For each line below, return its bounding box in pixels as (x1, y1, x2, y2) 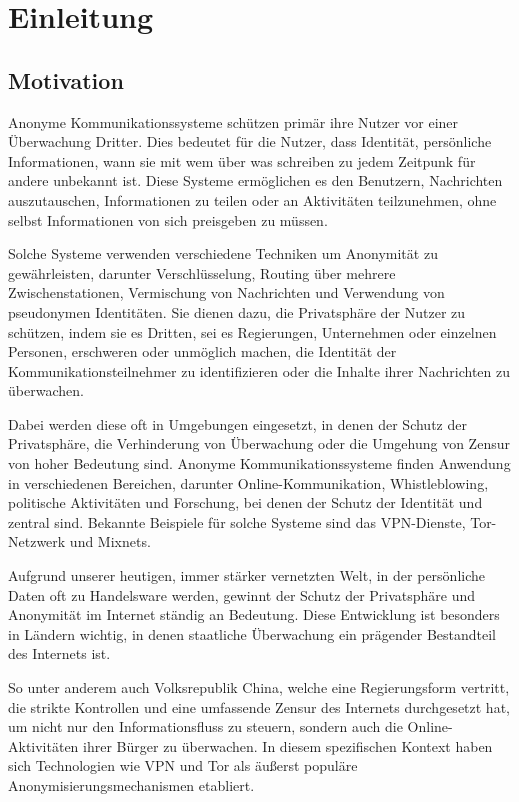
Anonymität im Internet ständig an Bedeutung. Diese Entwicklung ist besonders (8, 604, 500, 625)
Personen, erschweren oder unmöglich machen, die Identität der (8, 341, 397, 362)
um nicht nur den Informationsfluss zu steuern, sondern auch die (8, 716, 403, 737)
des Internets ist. (8, 643, 111, 664)
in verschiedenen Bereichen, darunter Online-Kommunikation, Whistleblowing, (8, 472, 489, 493)
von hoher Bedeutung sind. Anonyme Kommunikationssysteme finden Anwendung (8, 453, 511, 474)
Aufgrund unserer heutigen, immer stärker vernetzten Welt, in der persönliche (8, 565, 485, 586)
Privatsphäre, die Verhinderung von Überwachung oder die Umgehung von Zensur (8, 433, 510, 454)
